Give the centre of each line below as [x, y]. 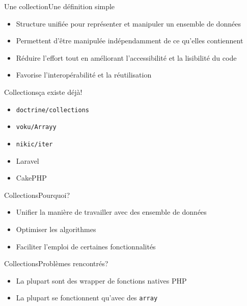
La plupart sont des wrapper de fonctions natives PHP [101, 280]
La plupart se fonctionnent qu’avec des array [87, 298]
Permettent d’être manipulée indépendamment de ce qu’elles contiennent [130, 41]
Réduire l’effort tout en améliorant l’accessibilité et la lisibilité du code [126, 57]
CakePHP [31, 178]
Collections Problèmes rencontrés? [56, 263]
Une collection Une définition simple [60, 6]
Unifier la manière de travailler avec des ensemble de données [111, 212]
